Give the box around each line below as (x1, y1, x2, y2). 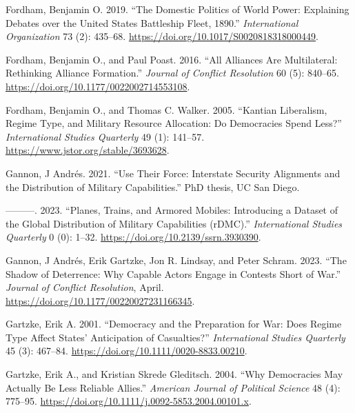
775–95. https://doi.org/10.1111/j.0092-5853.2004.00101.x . (6, 394, 252, 408)
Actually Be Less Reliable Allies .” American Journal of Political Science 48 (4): (6, 380, 341, 394)
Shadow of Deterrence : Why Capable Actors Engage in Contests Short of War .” (6, 266, 341, 281)
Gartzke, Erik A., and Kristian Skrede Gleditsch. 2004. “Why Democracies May (6, 367, 343, 381)
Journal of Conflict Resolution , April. (6, 280, 164, 294)
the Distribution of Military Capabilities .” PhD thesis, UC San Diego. (6, 179, 300, 194)
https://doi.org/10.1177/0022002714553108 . (6, 79, 190, 93)
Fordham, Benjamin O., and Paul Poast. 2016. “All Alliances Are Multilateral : (6, 52, 338, 66)
